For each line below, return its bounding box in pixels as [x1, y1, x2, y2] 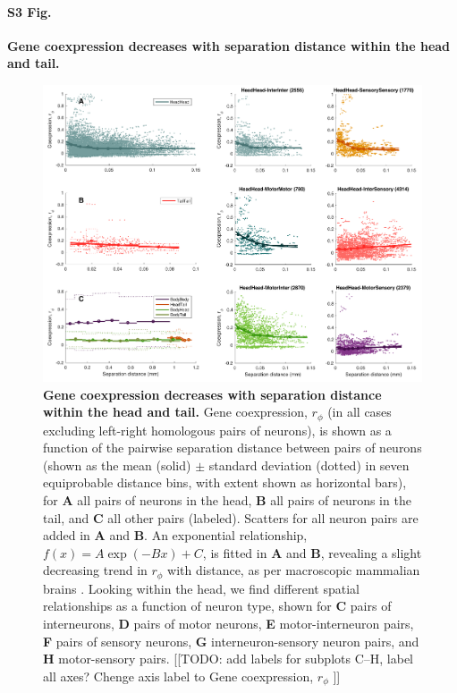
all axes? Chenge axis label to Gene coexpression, [43, 666, 314, 685]
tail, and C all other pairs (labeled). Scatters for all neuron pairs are [43, 508, 419, 527]
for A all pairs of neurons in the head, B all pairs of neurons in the [43, 490, 411, 509]
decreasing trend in [43, 561, 148, 579]
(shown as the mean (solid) [43, 455, 191, 474]
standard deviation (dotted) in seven [208, 455, 410, 474]
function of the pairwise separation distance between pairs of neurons [43, 438, 422, 457]
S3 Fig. [7, 2, 52, 21]
